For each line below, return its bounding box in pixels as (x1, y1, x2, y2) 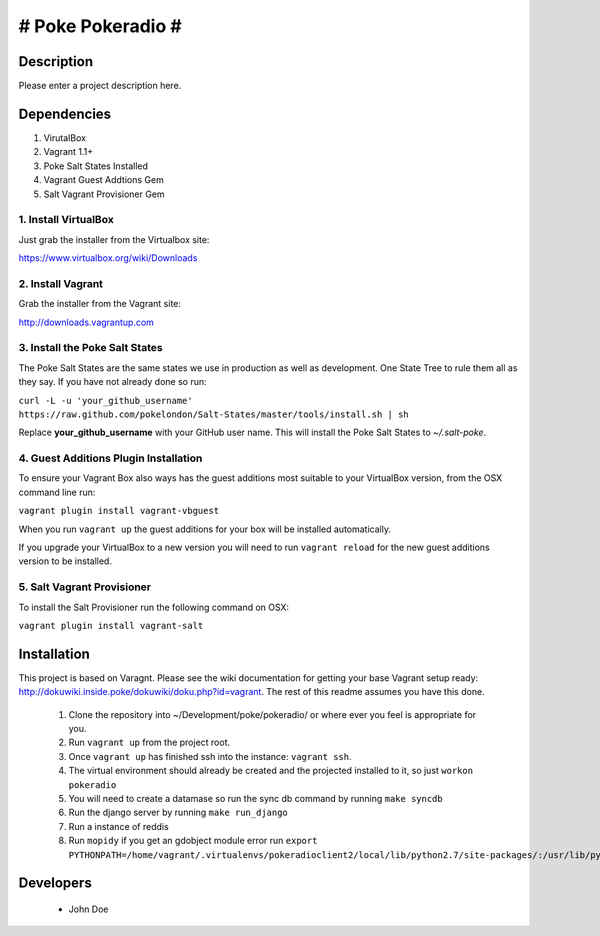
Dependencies (18, 105, 112, 122)
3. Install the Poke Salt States (18, 341, 164, 355)
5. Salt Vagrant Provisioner (18, 580, 152, 594)
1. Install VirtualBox (18, 213, 114, 227)
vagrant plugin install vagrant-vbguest (18, 505, 220, 517)
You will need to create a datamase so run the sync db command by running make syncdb (68, 792, 444, 804)
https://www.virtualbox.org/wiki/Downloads (18, 252, 198, 264)
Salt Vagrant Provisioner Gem (43, 188, 165, 200)
